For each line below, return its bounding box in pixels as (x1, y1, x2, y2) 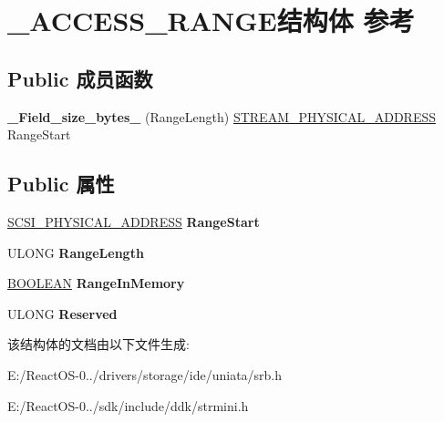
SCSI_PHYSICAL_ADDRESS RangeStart (7, 211, 260, 231)
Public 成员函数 (7, 64, 153, 92)
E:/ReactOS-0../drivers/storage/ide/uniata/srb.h (7, 365, 283, 384)
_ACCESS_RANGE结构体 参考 (7, 2, 415, 39)
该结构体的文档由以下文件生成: (7, 335, 190, 354)
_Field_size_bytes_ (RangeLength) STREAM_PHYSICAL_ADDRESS (7, 107, 437, 126)
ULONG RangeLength (7, 242, 144, 262)
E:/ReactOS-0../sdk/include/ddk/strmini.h (7, 396, 249, 415)
